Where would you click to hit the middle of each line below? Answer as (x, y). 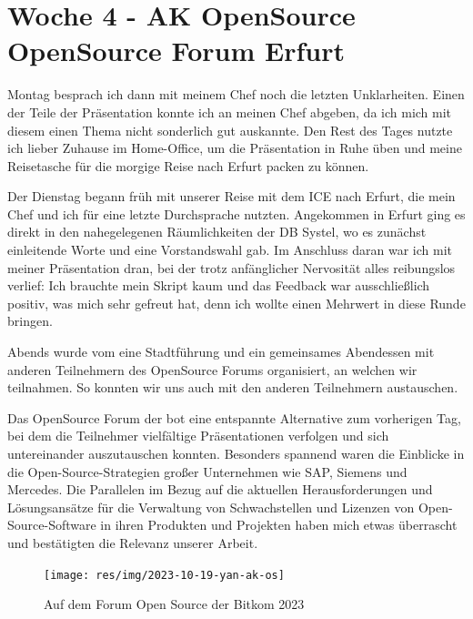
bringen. (30, 321)
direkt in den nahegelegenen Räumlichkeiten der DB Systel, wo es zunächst (217, 232)
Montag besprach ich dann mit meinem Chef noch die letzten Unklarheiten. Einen (236, 94)
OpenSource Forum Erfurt (176, 51)
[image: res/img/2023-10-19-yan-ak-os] (164, 575)
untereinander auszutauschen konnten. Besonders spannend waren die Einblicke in (236, 453)
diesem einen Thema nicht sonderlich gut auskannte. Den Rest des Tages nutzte (230, 130)
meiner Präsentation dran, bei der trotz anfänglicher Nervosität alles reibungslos (231, 267)
